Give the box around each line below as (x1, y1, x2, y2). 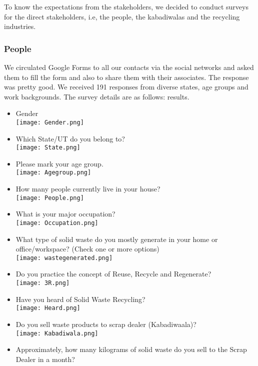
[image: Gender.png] (15, 118, 84, 126)
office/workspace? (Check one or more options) (15, 243, 159, 254)
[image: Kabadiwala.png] (15, 329, 98, 337)
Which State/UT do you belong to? (15, 133, 125, 143)
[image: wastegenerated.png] (15, 254, 113, 261)
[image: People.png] (15, 194, 84, 201)
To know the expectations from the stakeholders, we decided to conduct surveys (4, 1, 248, 11)
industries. (4, 21, 36, 31)
